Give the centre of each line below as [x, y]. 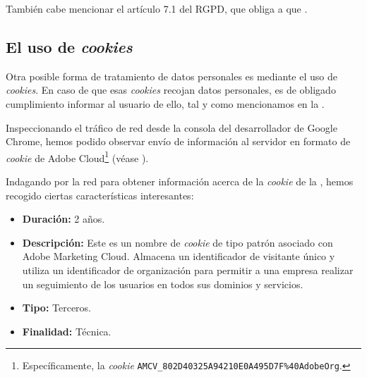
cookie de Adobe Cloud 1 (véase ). [77, 156]
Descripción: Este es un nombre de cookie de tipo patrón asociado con [178, 242]
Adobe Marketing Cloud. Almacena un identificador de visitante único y [179, 256]
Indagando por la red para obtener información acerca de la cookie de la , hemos [180, 181]
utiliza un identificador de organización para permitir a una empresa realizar [188, 270]
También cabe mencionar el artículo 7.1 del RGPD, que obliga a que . [157, 8]
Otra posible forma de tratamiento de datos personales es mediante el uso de [172, 76]
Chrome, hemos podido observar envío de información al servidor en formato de [178, 141]
